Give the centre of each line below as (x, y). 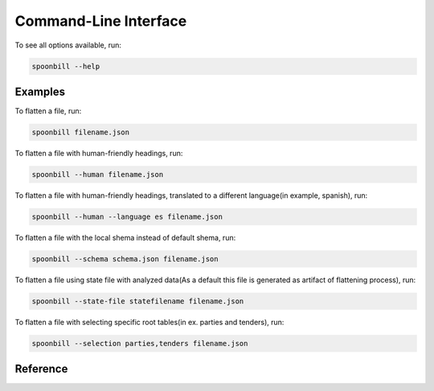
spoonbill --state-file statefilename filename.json (138, 301)
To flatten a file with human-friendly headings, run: (99, 153)
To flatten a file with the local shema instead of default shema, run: (125, 237)
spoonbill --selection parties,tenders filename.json (140, 343)
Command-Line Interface (101, 21)
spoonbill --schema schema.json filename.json (125, 259)
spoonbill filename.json (81, 132)
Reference (41, 369)
